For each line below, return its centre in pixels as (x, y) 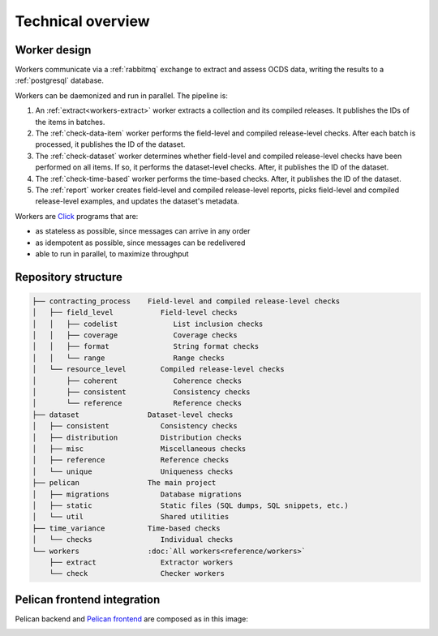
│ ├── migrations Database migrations (137, 494)
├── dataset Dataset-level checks (133, 415)
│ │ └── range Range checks (128, 358)
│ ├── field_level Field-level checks (135, 313)
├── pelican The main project (124, 483)
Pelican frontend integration (88, 599)
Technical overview (82, 21)
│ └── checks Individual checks (133, 540)
